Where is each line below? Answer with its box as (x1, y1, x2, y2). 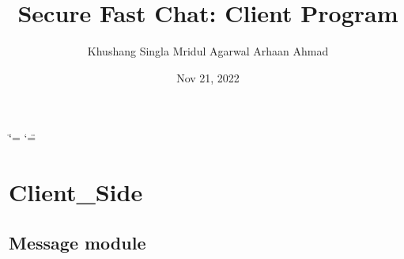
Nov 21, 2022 (176, 69, 240, 86)
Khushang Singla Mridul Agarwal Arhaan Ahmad (87, 43, 329, 59)
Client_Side (9, 176, 143, 208)
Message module (9, 230, 146, 254)
